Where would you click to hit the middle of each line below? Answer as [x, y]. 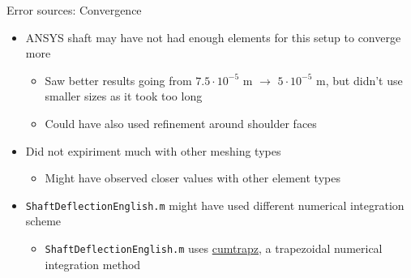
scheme [43, 221]
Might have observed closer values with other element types [193, 178]
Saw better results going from [118, 80]
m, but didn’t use [360, 80]
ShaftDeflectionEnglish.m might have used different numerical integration [215, 205]
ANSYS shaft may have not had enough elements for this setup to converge [213, 37]
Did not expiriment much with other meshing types [153, 150]
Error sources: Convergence [74, 10]
